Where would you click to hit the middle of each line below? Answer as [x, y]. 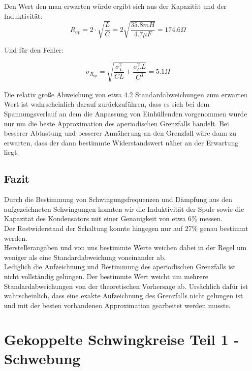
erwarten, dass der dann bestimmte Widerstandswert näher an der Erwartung [121, 142]
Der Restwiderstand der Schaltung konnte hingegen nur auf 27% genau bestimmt [126, 228]
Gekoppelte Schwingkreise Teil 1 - [122, 339]
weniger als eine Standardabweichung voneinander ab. [85, 257]
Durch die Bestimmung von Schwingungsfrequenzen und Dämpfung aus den [118, 199]
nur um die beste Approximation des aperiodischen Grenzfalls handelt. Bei [117, 123]
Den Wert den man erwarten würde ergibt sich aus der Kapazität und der [115, 6]
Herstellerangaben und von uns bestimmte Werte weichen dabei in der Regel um [125, 247]
